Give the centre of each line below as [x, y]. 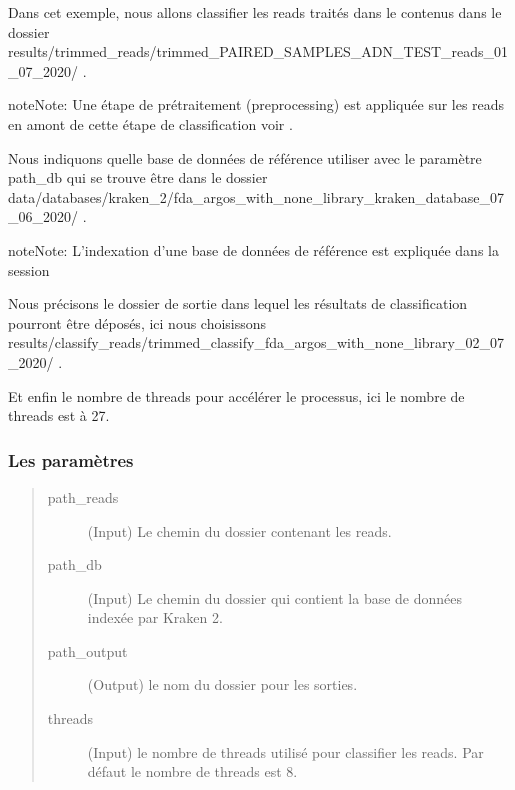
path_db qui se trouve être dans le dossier [138, 177]
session [29, 269]
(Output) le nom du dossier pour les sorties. [222, 684]
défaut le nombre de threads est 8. [192, 771]
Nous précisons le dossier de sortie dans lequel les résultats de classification [238, 303]
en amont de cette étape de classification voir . [150, 123]
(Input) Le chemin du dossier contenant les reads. [239, 530]
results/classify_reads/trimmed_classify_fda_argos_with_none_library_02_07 [256, 342]
